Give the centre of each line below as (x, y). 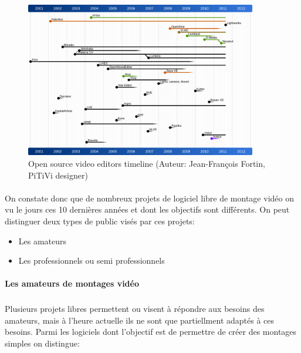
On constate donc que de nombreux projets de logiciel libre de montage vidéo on (149, 198)
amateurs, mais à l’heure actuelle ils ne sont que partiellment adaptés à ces (140, 320)
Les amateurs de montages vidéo (72, 283)
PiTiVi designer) (58, 175)
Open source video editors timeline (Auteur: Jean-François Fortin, (147, 163)
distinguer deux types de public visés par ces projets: (100, 221)
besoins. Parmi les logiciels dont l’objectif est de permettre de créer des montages (151, 332)
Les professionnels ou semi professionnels (92, 260)
